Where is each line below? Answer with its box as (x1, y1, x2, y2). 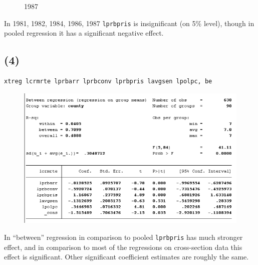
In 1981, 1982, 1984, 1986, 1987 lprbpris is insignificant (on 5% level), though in (4, 18, 254, 28)
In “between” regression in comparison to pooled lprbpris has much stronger (4, 231, 243, 242)
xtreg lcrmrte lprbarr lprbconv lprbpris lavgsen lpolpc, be (4, 78, 212, 85)
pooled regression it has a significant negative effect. (4, 28, 164, 38)
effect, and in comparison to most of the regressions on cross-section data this (4, 241, 242, 252)
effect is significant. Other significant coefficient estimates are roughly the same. (4, 251, 249, 262)
